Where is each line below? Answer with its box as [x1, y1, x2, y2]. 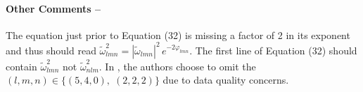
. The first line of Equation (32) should [189, 43, 357, 57]
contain [6, 59, 37, 73]
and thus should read [6, 43, 96, 57]
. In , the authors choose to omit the [98, 59, 256, 73]
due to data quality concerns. [163, 72, 289, 87]
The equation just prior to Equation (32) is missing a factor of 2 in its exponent [6, 27, 350, 42]
